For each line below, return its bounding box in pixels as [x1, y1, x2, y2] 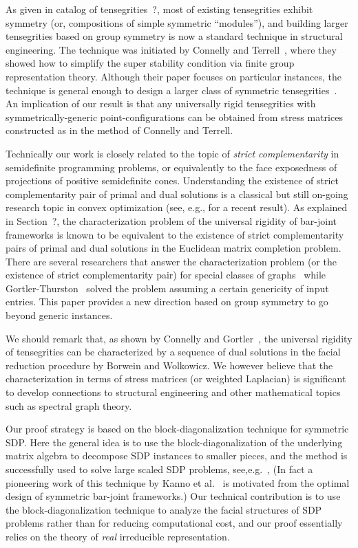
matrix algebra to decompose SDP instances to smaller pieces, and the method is [6, 448, 348, 463]
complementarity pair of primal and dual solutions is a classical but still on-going [6, 186, 348, 201]
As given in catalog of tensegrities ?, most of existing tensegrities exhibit [6, 2, 313, 16]
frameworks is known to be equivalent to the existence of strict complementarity [6, 227, 344, 241]
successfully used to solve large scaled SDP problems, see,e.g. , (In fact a [6, 462, 313, 476]
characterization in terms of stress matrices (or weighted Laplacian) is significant [6, 371, 346, 386]
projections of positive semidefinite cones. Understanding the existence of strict [6, 173, 339, 188]
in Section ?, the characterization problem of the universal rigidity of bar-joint [6, 213, 337, 228]
